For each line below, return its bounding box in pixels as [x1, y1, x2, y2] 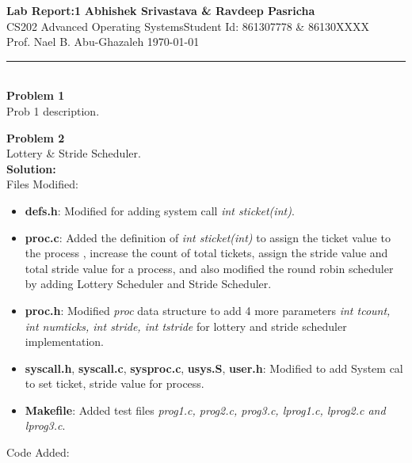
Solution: [6, 160, 56, 176]
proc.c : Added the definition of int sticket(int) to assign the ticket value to [25, 229, 391, 245]
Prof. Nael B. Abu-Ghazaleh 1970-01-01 [6, 33, 200, 50]
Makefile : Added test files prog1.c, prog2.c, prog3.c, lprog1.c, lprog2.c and [25, 401, 386, 418]
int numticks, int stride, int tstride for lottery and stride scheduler [25, 317, 347, 334]
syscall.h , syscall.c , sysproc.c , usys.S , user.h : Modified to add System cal [25, 359, 403, 376]
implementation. [25, 333, 104, 350]
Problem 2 [6, 129, 65, 146]
